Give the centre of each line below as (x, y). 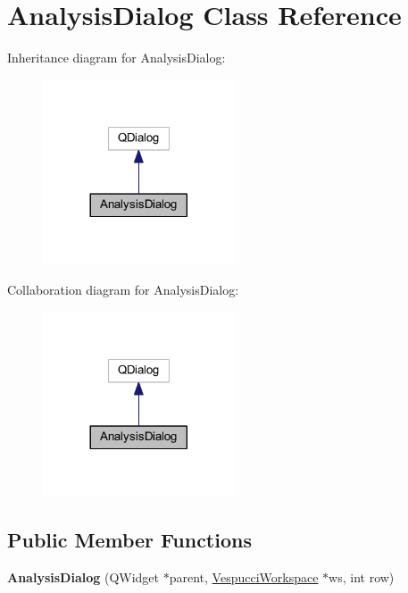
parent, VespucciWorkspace (244, 576)
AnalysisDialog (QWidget (83, 576)
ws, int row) (362, 576)
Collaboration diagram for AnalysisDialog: (123, 289)
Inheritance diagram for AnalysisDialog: (117, 58)
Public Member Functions (129, 540)
